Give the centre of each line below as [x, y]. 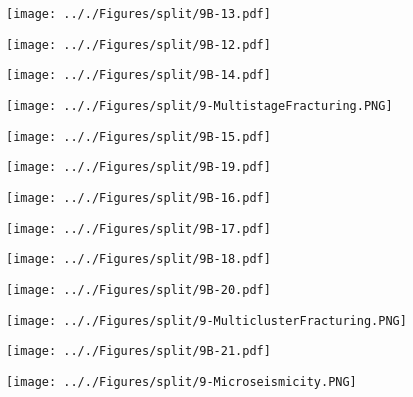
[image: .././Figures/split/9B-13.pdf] [138, 14]
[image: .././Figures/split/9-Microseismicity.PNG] [181, 381]
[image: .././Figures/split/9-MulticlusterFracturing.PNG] [206, 320]
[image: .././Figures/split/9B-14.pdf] [138, 75]
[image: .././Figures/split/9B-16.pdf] [138, 197]
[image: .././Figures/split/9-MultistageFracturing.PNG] [199, 105]
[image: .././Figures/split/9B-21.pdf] [138, 351]
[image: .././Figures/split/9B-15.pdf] [138, 136]
